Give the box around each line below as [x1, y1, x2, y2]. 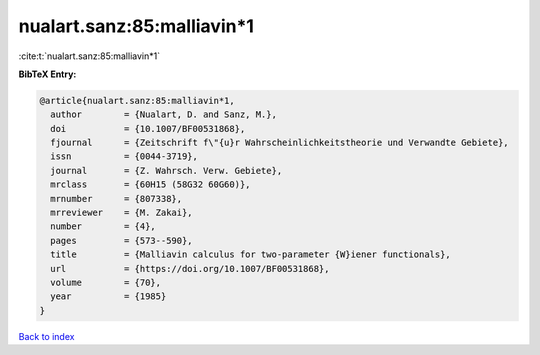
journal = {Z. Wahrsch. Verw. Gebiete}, [50, 165, 283, 176]
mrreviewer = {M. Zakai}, [50, 207, 194, 219]
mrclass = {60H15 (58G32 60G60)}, [50, 179, 251, 190]
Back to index [18, 330, 75, 342]
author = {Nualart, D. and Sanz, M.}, [50, 109, 277, 120]
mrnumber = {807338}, [50, 193, 183, 204]
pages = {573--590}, [50, 235, 194, 246]
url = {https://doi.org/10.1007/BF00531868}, [50, 263, 330, 274]
